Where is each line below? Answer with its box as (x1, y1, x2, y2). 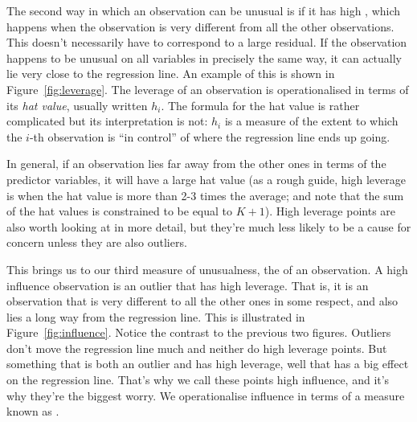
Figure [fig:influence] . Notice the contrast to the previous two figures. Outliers (6, 324, 391, 341)
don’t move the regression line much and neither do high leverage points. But (6, 339, 387, 356)
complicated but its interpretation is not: (6, 113, 208, 129)
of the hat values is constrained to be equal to (6, 203, 233, 219)
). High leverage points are (264, 203, 396, 219)
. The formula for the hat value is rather (161, 96, 360, 113)
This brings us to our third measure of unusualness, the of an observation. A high (6, 260, 408, 277)
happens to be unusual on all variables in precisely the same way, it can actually (6, 49, 403, 66)
